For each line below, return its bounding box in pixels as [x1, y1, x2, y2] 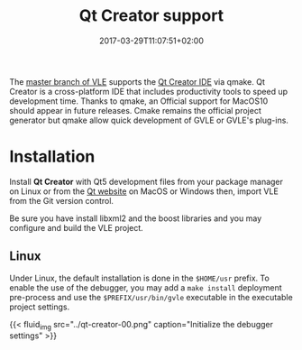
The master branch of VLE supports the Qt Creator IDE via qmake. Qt [9, 76, 266, 87]
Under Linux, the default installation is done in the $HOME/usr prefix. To [9, 272, 270, 283]
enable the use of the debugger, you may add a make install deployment [9, 281, 282, 293]
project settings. [9, 301, 70, 312]
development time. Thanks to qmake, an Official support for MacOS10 [9, 96, 269, 106]
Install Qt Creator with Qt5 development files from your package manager [9, 176, 284, 187]
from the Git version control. [9, 195, 114, 206]
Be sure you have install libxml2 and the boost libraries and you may [9, 213, 262, 224]
